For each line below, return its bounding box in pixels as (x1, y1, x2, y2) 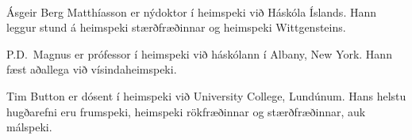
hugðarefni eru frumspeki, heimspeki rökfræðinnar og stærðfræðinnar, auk (6, 103, 366, 119)
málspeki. (6, 119, 52, 135)
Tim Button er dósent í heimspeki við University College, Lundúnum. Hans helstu (6, 87, 406, 104)
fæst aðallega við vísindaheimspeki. (6, 61, 177, 78)
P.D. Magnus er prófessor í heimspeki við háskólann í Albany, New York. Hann (6, 45, 392, 62)
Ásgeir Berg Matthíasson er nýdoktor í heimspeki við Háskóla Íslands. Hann (6, 3, 377, 20)
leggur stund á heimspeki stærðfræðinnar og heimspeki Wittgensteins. (6, 19, 346, 36)
